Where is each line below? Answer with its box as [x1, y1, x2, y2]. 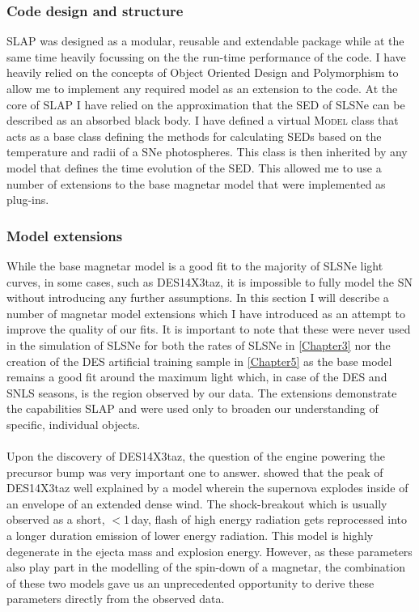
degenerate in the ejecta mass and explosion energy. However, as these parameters [6, 542, 413, 559]
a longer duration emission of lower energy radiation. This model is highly [6, 527, 374, 544]
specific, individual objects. [6, 415, 141, 432]
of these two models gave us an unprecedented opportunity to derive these [6, 574, 375, 591]
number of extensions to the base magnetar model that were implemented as [6, 175, 386, 192]
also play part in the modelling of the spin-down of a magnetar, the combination [6, 559, 405, 576]
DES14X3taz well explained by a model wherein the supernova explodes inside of [6, 479, 408, 496]
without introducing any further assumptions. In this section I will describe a [6, 289, 389, 306]
